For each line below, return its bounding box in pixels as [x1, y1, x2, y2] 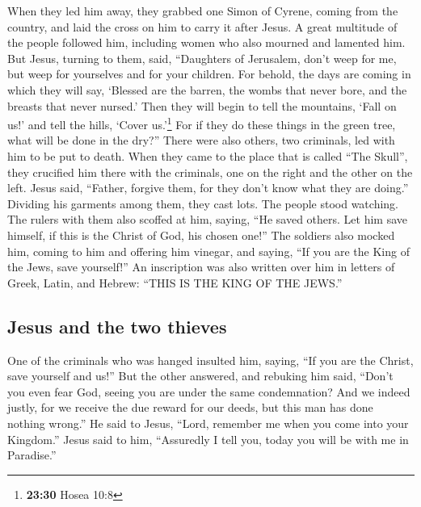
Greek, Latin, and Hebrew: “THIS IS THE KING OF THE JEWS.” [7, 274, 343, 291]
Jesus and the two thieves [7, 313, 227, 338]
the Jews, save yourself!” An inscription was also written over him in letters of [7, 258, 395, 275]
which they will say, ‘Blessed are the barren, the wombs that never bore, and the [7, 81, 407, 98]
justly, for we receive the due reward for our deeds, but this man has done [7, 399, 373, 416]
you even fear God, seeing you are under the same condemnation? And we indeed [7, 383, 410, 400]
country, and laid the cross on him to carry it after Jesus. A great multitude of [7, 18, 398, 35]
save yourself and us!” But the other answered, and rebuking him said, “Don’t [7, 367, 394, 384]
